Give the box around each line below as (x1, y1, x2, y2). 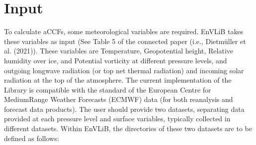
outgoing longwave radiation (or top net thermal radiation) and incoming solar (4, 65, 244, 75)
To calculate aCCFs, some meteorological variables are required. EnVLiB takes (4, 26, 244, 37)
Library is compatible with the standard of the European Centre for (4, 84, 211, 95)
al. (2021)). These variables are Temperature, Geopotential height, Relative (4, 46, 234, 56)
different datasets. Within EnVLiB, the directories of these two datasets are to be (4, 123, 252, 134)
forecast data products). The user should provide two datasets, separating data (4, 103, 245, 114)
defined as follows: (4, 133, 59, 143)
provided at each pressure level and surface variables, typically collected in (4, 113, 231, 124)
